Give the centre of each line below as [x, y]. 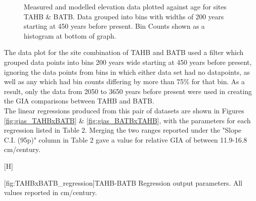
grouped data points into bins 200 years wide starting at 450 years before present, [128, 62]
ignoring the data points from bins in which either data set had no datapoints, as [127, 72]
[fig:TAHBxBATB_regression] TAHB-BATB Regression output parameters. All [123, 182]
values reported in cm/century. [51, 192]
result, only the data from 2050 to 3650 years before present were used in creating [128, 91]
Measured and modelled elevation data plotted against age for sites [125, 6]
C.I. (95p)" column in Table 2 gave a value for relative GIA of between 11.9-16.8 [126, 139]
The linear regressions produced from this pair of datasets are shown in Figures [124, 110]
